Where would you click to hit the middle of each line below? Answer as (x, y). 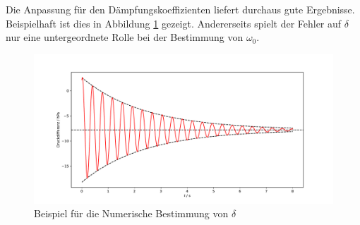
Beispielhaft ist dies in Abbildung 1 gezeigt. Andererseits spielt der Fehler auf (174, 23)
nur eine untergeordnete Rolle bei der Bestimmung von (125, 37)
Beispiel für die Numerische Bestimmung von (131, 213)
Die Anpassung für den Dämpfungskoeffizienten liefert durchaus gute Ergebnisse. (180, 9)
